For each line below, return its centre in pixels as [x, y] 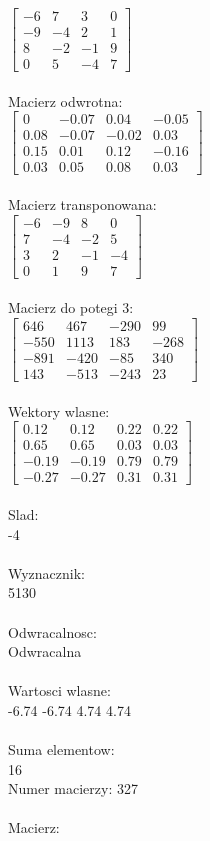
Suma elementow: [61, 749]
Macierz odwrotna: [65, 100]
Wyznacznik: [47, 572]
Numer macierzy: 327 [73, 788]
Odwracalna [45, 651]
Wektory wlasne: [59, 410]
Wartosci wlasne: [59, 690]
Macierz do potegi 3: [71, 307]
